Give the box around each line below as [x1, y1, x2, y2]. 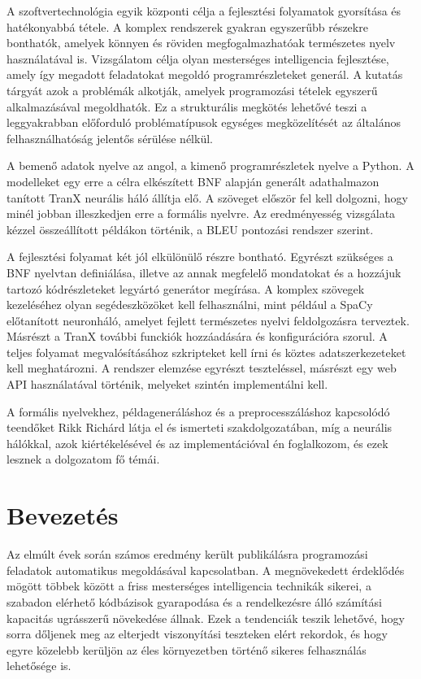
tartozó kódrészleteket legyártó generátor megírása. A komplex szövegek [7, 280, 365, 297]
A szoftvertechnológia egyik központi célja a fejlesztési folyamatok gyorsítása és [7, 2, 401, 19]
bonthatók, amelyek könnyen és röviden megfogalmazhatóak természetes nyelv [7, 34, 396, 51]
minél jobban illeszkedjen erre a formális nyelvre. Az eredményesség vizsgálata [7, 205, 396, 222]
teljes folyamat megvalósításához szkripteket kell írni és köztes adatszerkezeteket [7, 343, 406, 360]
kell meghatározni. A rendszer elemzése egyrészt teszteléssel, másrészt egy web [7, 359, 397, 376]
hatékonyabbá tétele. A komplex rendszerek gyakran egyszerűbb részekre [7, 18, 368, 35]
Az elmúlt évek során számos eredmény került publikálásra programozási [7, 546, 368, 563]
